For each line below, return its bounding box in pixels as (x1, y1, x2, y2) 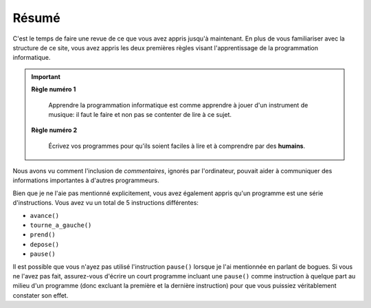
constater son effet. (12, 291, 69, 299)
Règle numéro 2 (31, 126, 78, 134)
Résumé (12, 10, 61, 25)
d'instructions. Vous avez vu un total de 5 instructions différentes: (12, 199, 199, 207)
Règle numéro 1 (31, 85, 76, 93)
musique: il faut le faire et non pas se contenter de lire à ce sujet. (48, 110, 232, 118)
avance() (30, 212, 60, 219)
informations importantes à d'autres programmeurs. (12, 176, 159, 185)
